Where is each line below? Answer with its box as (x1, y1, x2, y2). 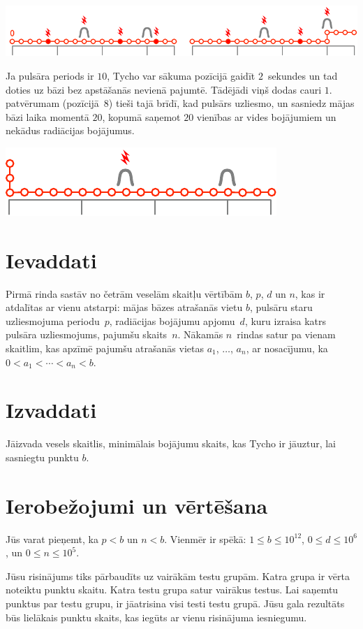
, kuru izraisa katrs (244, 313, 327, 328)
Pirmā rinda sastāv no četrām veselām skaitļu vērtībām (6, 286, 243, 301)
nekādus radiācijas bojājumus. (6, 123, 135, 138)
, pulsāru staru (249, 300, 313, 314)
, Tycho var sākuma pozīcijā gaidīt (107, 68, 255, 82)
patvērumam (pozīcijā (6, 96, 99, 110)
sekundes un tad (267, 68, 338, 82)
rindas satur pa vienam (237, 327, 336, 342)
